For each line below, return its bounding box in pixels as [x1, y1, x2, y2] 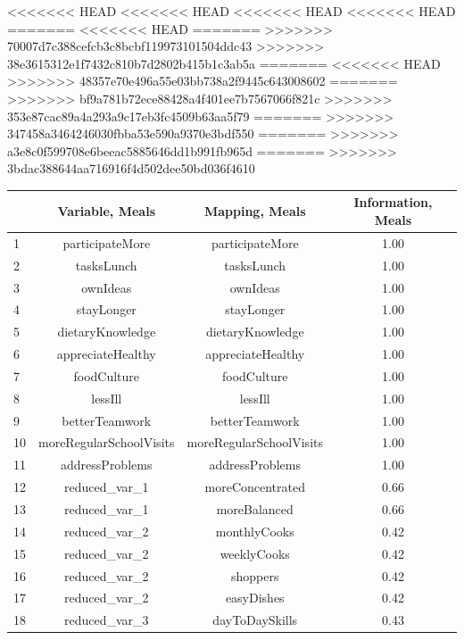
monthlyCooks [215, 521, 294, 540]
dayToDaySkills [212, 611, 298, 629]
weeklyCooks [220, 544, 290, 562]
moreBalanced [216, 500, 294, 518]
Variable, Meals [57, 202, 155, 220]
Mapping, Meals [203, 202, 306, 220]
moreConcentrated [204, 478, 305, 496]
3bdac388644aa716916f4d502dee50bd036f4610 [7, 159, 255, 178]
